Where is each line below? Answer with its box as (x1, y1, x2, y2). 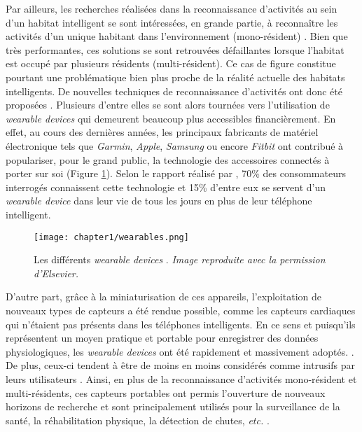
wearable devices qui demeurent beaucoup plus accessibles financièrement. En (6, 111, 336, 125)
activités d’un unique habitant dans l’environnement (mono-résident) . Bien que (6, 29, 348, 43)
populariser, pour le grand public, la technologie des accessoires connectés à (6, 152, 330, 167)
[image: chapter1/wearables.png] (34, 232, 189, 242)
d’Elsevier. (34, 265, 79, 280)
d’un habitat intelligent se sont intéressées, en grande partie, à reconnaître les (6, 15, 338, 29)
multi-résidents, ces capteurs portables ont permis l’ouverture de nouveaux (6, 385, 326, 400)
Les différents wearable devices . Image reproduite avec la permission (34, 252, 326, 267)
